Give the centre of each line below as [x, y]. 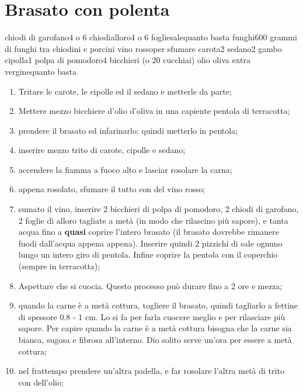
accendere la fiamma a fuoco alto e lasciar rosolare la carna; [125, 169]
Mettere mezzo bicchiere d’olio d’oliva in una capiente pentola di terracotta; [154, 111]
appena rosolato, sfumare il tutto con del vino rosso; [112, 189]
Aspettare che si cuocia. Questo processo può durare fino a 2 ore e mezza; [150, 285]
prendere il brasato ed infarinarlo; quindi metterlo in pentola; [128, 130]
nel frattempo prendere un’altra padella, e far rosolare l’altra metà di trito [151, 371]
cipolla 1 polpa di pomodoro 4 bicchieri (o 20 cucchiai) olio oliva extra [128, 60]
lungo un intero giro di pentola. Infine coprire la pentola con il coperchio [148, 254]
